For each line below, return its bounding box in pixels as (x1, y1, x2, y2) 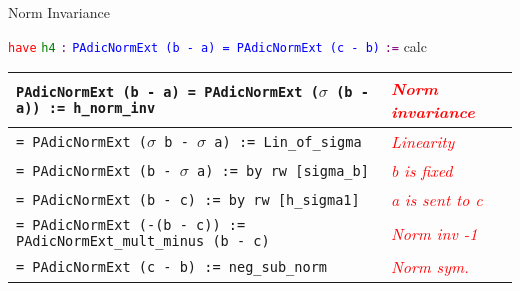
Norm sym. (390, 255, 469, 279)
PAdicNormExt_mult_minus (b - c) (16, 233, 270, 250)
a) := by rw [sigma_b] (197, 162, 369, 179)
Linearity (390, 130, 455, 154)
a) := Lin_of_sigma (214, 133, 362, 150)
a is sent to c (390, 188, 483, 212)
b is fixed (390, 159, 453, 183)
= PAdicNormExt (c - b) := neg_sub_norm (16, 258, 327, 275)
